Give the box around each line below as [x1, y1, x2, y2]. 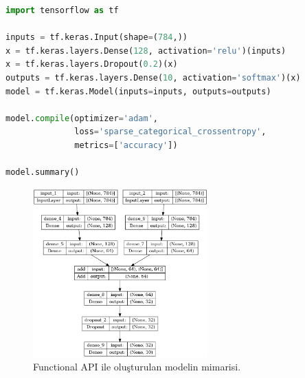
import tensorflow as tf [5, 6, 119, 15]
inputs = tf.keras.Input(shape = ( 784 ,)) [5, 32, 188, 43]
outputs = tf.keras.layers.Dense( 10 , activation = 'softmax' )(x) [5, 72, 301, 83]
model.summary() [5, 167, 80, 178]
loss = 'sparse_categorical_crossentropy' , [74, 127, 267, 137]
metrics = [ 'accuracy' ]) [74, 140, 178, 150]
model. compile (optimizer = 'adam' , [5, 113, 158, 123]
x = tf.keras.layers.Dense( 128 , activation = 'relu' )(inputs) [5, 45, 286, 56]
